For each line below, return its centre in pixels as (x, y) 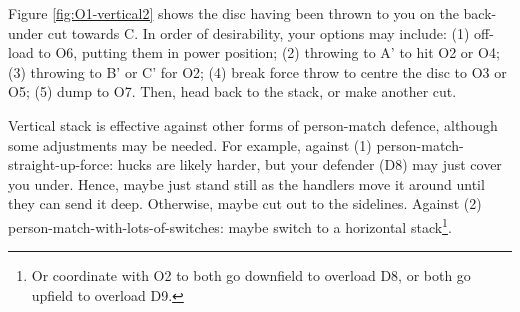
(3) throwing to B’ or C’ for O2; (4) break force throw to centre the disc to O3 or (257, 71)
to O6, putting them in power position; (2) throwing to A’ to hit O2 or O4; (269, 52)
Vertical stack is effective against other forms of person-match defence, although (253, 124)
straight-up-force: (61, 164)
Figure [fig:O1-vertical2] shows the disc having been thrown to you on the (233, 13)
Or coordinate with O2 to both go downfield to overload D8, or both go (251, 275)
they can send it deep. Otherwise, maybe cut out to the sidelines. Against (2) (245, 203)
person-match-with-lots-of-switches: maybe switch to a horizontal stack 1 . (230, 225)
